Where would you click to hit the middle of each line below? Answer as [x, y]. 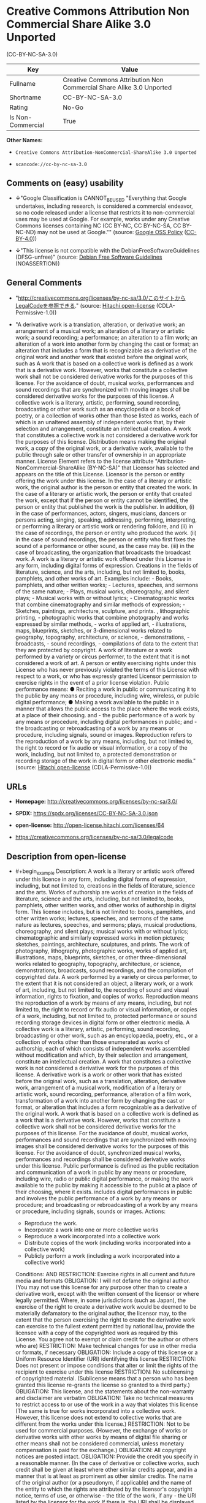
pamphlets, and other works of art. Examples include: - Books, [94, 579]
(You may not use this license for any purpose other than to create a [101, 1287]
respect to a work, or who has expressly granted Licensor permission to [106, 676]
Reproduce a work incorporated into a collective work [92, 1236]
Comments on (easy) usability [65, 183]
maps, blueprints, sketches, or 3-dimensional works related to [93, 631]
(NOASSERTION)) [37, 263]
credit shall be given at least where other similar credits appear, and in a [106, 1469]
